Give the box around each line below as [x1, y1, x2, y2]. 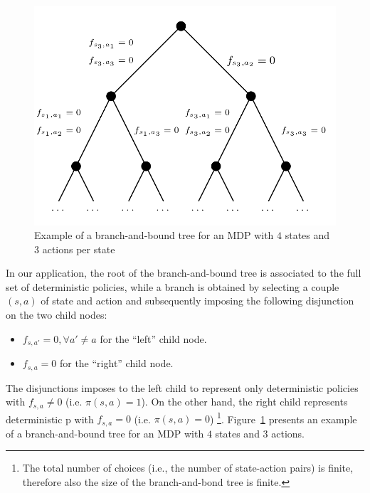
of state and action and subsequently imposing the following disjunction [41, 293, 354, 308]
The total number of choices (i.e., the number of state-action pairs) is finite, [22, 460, 354, 475]
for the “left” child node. [100, 331, 207, 346]
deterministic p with [6, 411, 94, 426]
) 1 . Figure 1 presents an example [209, 409, 357, 426]
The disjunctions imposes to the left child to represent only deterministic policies [6, 380, 359, 395]
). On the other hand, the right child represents [141, 394, 348, 409]
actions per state [42, 241, 115, 256]
